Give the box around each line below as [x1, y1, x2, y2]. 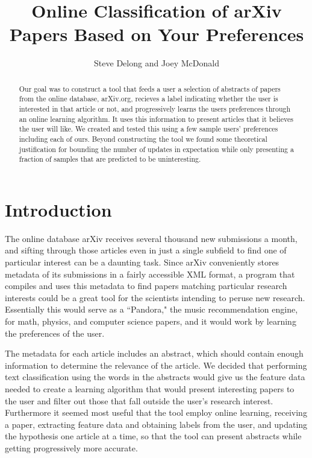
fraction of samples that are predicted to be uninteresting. [19, 154, 201, 164]
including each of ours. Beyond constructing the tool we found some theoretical [19, 133, 267, 144]
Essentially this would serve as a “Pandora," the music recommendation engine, [5, 303, 298, 316]
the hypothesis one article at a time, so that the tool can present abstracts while [5, 430, 302, 442]
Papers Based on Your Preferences [9, 22, 304, 46]
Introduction [5, 197, 112, 221]
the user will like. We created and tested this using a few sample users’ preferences [19, 124, 278, 134]
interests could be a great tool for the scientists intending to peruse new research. [5, 291, 305, 304]
